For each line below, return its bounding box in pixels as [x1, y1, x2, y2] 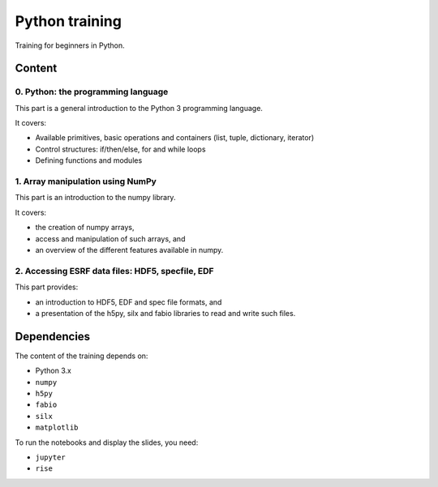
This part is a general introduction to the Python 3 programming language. [15, 103, 264, 113]
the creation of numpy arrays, [35, 223, 135, 233]
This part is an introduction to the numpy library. [15, 193, 176, 203]
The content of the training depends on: [15, 351, 148, 361]
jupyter [35, 452, 67, 462]
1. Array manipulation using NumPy [15, 176, 157, 187]
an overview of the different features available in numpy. [35, 245, 224, 254]
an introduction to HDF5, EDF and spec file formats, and [35, 297, 222, 307]
